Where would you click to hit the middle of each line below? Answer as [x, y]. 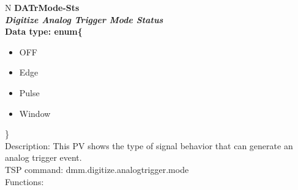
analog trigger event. [43, 157]
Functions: [24, 181]
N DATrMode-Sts [42, 7]
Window [35, 113]
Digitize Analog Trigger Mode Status [84, 19]
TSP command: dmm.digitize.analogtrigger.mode [97, 169]
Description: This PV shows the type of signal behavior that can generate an [149, 145]
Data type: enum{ [44, 31]
